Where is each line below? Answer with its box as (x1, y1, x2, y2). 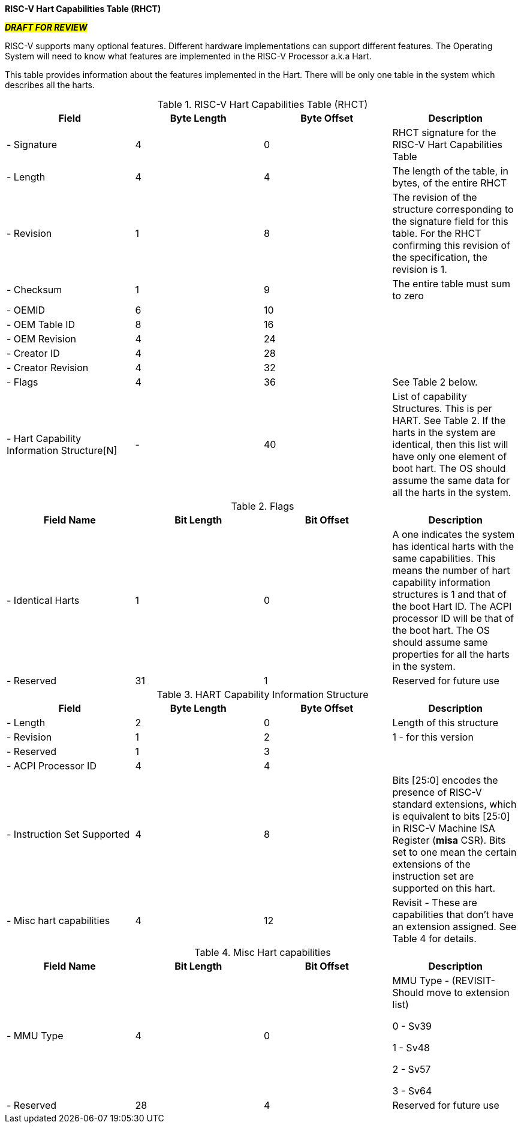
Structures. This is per (392, 402, 492, 414)
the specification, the (392, 251, 487, 263)
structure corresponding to (392, 203, 514, 215)
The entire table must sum (392, 278, 510, 290)
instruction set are (392, 870, 474, 882)
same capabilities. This (392, 552, 496, 564)
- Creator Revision (7, 362, 89, 374)
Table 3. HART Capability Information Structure (156, 688, 369, 700)
